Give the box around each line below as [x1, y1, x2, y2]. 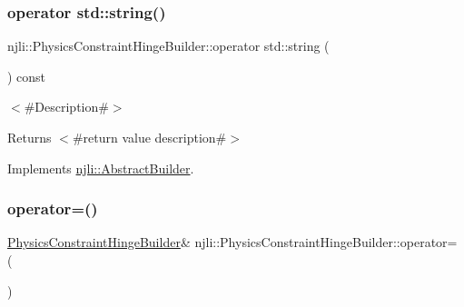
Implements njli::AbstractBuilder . [7, 158, 194, 177]
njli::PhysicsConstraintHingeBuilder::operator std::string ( [7, 36, 330, 55]
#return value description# [72, 128, 227, 146]
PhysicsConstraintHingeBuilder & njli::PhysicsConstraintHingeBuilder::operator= [7, 233, 458, 252]
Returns [7, 128, 52, 146]
